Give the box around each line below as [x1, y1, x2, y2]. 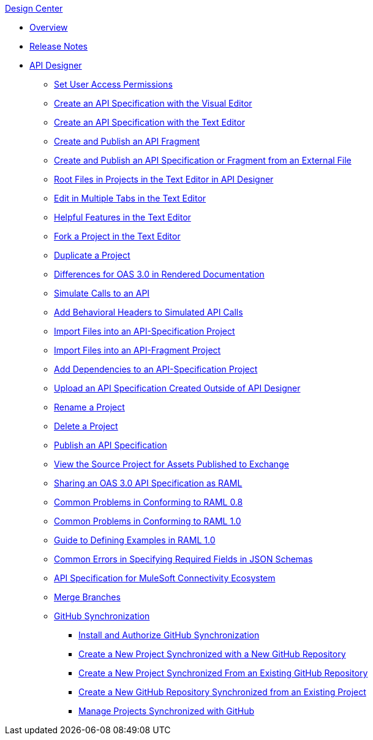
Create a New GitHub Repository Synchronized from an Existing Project [78, 687, 366, 697]
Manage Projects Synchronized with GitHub [78, 706, 255, 716]
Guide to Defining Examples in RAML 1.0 [54, 535, 216, 545]
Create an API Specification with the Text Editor [54, 117, 245, 127]
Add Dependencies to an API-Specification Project [54, 364, 258, 374]
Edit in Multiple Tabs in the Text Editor [54, 193, 206, 203]
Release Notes [29, 41, 88, 51]
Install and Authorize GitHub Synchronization [78, 630, 260, 640]
